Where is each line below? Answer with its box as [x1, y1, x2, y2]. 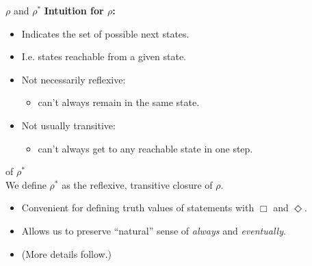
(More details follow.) [21, 246, 112, 261]
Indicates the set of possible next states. [21, 26, 190, 40]
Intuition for [44, 3, 104, 17]
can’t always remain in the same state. [38, 95, 200, 109]
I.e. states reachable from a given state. [21, 49, 187, 64]
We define [5, 177, 47, 191]
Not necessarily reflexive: [21, 72, 126, 86]
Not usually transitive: [21, 118, 116, 132]
